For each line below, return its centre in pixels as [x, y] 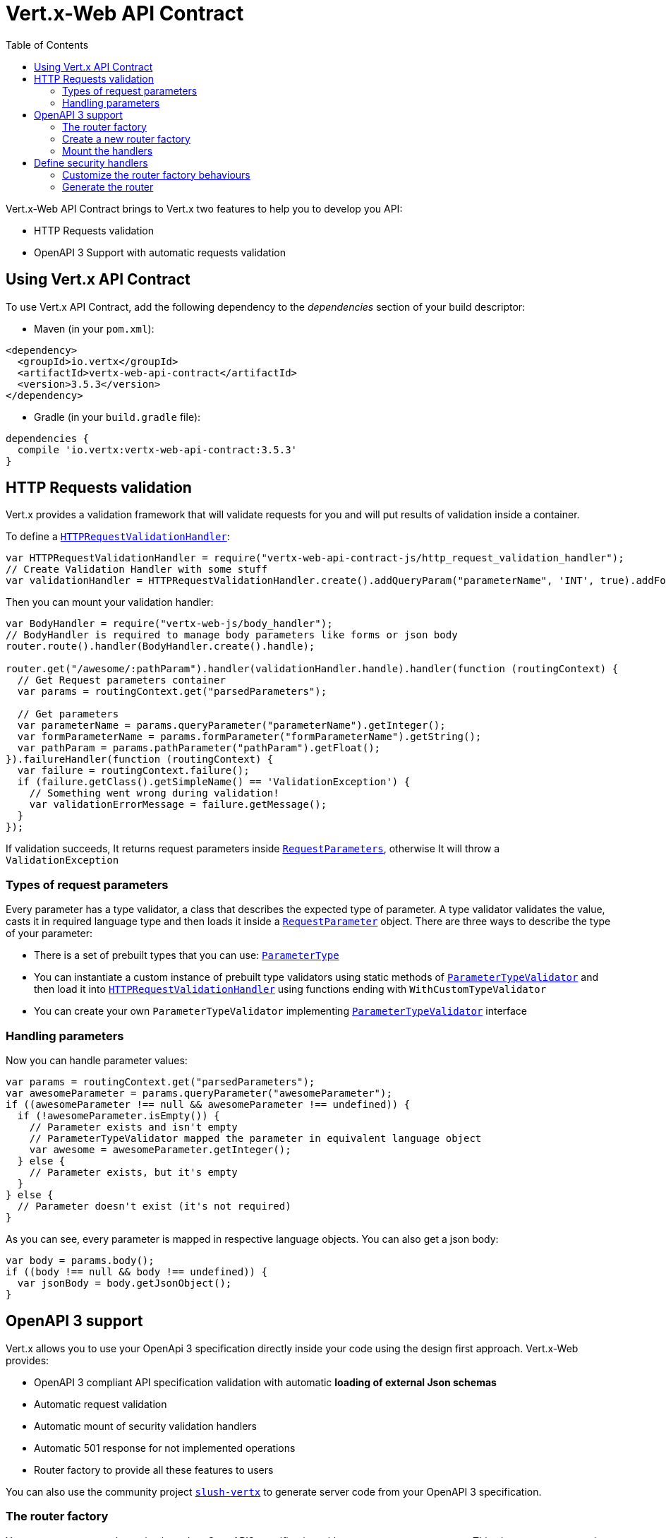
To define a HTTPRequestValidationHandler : [118, 537]
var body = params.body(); [80, 1260]
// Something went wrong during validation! [154, 793]
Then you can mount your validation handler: [110, 602]
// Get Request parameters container [121, 680]
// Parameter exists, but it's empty [133, 1172]
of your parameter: [49, 934]
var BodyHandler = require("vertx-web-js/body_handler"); [169, 624]
